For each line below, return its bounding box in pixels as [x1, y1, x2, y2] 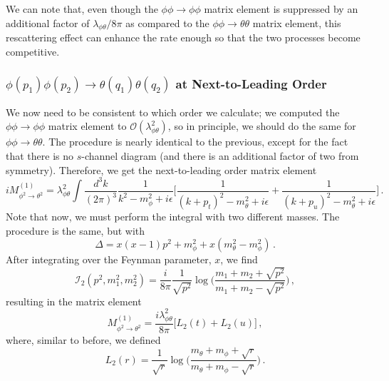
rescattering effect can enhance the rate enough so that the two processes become [6, 30, 361, 45]
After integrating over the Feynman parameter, [6, 252, 212, 267]
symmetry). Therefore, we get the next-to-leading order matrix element [6, 162, 317, 177]
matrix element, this [252, 15, 341, 30]
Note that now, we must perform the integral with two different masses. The [6, 209, 340, 224]
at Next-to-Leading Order [175, 74, 327, 92]
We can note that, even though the [6, 1, 158, 16]
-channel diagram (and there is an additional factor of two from [81, 148, 359, 163]
